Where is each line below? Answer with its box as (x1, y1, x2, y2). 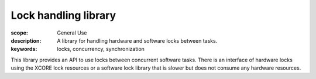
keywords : (11, 46, 37, 53)
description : (11, 37, 42, 44)
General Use (57, 29, 87, 36)
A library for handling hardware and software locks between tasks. (57, 37, 218, 44)
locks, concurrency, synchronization (57, 46, 145, 53)
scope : (11, 29, 29, 36)
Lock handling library (11, 9, 116, 22)
